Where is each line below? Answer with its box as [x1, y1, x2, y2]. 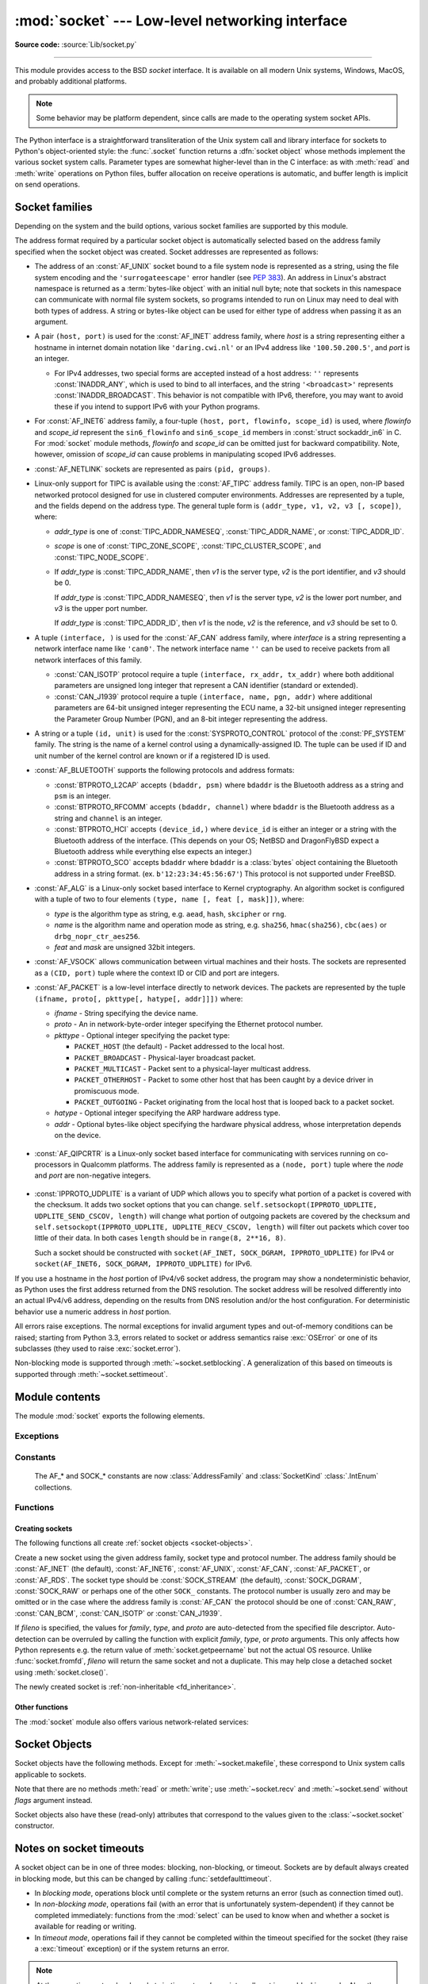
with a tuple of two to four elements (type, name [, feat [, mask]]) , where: [34, 894, 304, 904]
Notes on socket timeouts [14, 1842, 144, 1855]
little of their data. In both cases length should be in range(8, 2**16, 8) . [34, 1233, 286, 1243]
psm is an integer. [54, 790, 111, 801]
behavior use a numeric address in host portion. [14, 1306, 172, 1317]
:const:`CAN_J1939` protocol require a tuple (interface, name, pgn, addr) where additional [54, 691, 373, 702]
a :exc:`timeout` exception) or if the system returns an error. [34, 1944, 230, 1954]
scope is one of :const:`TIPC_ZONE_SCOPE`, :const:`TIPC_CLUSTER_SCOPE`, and [54, 541, 321, 551]
